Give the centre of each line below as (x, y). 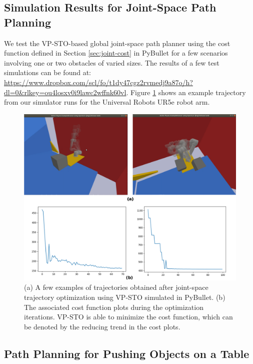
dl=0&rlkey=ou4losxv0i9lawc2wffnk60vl (65, 92)
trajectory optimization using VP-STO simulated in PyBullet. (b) (125, 297)
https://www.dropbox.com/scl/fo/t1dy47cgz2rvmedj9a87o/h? (98, 82)
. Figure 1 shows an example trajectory (186, 92)
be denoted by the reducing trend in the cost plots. (102, 326)
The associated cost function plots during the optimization (114, 307)
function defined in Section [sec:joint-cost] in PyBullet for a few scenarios (116, 53)
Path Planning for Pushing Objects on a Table (127, 353)
